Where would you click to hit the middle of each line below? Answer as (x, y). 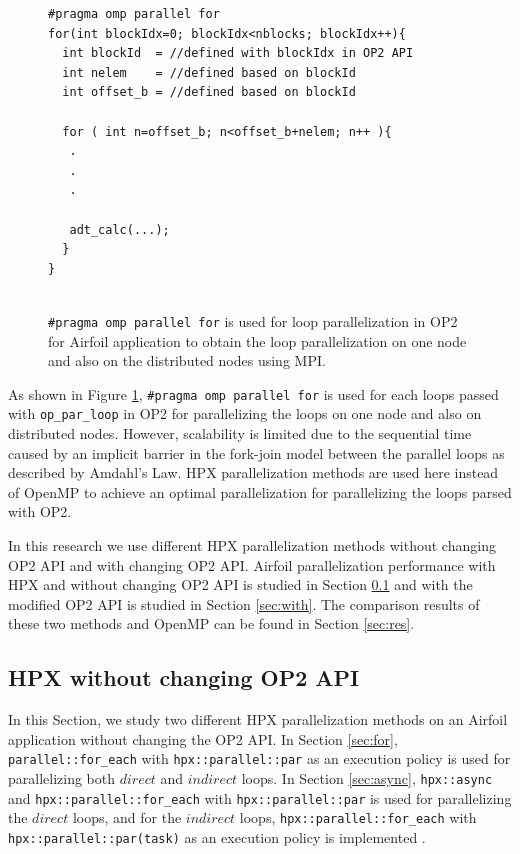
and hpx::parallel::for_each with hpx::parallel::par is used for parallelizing (260, 797)
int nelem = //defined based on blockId (209, 72)
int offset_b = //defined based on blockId (209, 92)
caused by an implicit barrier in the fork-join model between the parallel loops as (256, 452)
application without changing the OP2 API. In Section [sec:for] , (203, 738)
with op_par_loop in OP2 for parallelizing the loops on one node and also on (245, 413)
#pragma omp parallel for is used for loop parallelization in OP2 (253, 320)
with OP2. (40, 511)
